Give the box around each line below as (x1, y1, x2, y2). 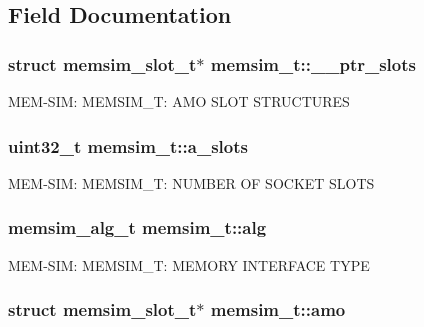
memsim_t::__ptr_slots (210, 51, 416, 76)
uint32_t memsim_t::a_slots (8, 133, 248, 158)
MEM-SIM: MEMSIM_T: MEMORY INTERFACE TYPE (8, 254, 370, 275)
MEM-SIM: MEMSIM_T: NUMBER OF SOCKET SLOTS (8, 172, 375, 193)
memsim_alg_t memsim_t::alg (8, 215, 267, 240)
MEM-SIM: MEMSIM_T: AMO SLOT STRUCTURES (8, 91, 350, 111)
